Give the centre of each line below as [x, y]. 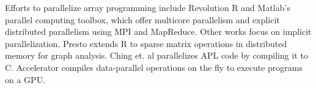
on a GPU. [25, 79]
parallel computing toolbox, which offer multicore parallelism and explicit [142, 19]
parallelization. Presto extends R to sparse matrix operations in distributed [146, 43]
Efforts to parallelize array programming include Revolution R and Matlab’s [148, 7]
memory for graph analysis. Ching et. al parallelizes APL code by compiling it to [156, 55]
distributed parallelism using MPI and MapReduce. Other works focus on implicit [158, 31]
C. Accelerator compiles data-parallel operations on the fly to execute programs [154, 67]
